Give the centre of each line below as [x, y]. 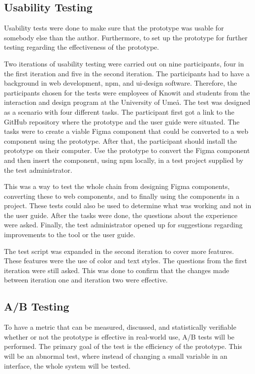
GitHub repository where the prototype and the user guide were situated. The [122, 121]
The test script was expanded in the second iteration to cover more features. [119, 251]
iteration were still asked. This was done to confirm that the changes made [117, 270]
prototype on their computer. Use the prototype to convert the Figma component [127, 150]
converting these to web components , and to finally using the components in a [122, 196]
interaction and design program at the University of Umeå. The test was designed [127, 102]
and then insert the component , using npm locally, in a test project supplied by [124, 160]
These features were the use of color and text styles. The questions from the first [126, 261]
